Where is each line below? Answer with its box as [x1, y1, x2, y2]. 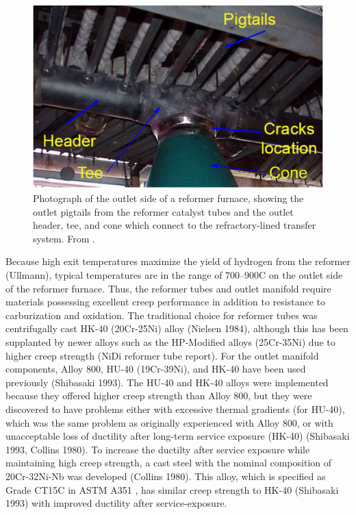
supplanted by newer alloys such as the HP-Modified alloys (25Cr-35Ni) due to [5, 335, 335, 349]
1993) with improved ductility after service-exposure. [5, 496, 227, 510]
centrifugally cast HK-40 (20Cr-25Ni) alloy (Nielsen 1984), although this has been [5, 321, 348, 336]
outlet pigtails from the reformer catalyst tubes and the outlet [33, 204, 294, 218]
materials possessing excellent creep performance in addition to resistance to [5, 294, 325, 309]
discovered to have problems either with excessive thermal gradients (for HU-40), [5, 401, 345, 416]
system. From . [33, 231, 95, 245]
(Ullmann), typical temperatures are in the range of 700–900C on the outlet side [5, 268, 343, 282]
